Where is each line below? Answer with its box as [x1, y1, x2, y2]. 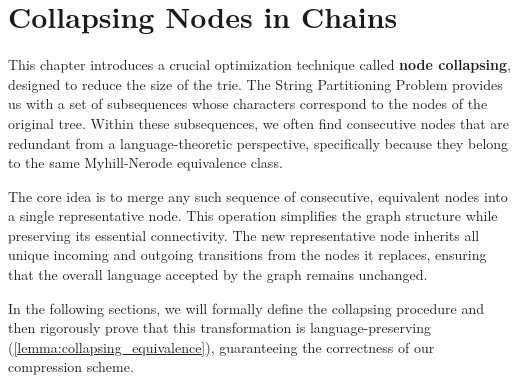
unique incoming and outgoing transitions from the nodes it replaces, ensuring [8, 244, 487, 265]
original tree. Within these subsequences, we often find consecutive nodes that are [8, 112, 510, 133]
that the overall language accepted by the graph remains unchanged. [8, 264, 428, 285]
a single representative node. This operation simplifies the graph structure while [8, 205, 498, 226]
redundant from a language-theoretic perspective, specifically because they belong [8, 132, 509, 153]
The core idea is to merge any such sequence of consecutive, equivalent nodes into [8, 185, 508, 206]
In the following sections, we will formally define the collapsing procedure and [8, 297, 484, 318]
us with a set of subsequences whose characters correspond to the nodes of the [8, 93, 488, 114]
